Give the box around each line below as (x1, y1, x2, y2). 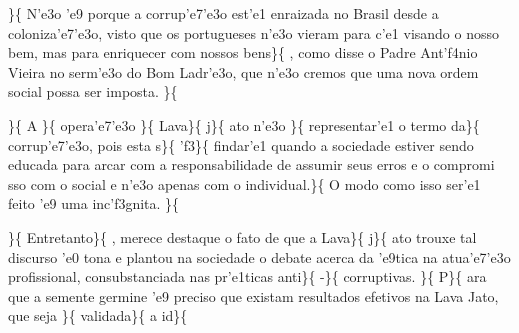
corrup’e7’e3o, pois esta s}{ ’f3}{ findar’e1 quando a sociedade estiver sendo (8, 134, 474, 155)
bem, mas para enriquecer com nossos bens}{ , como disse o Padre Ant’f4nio (8, 42, 478, 63)
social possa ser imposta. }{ (8, 81, 178, 102)
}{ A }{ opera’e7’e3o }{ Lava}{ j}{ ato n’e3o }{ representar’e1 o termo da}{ (8, 114, 480, 135)
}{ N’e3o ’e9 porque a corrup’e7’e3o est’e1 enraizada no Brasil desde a (8, 3, 439, 23)
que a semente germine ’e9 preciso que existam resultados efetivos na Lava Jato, (8, 285, 499, 306)
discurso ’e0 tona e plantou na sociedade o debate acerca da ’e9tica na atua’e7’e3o (8, 246, 511, 267)
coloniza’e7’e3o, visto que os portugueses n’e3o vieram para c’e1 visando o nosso (8, 22, 500, 43)
